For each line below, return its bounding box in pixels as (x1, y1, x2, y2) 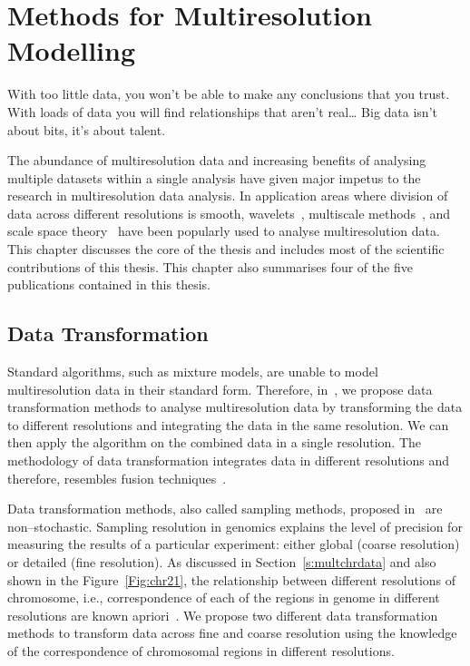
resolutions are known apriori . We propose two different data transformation (7, 605, 438, 624)
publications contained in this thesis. (7, 275, 211, 294)
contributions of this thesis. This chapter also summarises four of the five (7, 257, 413, 276)
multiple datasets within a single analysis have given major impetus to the (7, 168, 421, 187)
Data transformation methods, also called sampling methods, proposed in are (7, 499, 443, 518)
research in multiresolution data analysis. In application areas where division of (7, 186, 448, 205)
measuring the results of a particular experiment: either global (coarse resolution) (7, 534, 460, 553)
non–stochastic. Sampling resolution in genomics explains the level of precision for (7, 516, 463, 535)
